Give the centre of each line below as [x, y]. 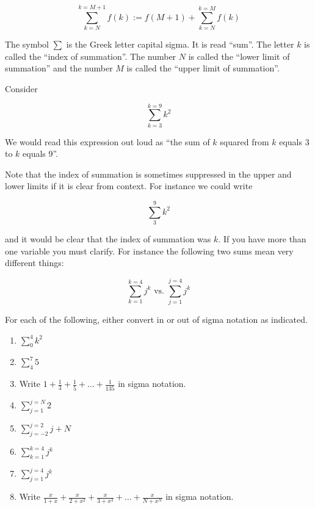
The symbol [27, 44]
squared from [244, 141]
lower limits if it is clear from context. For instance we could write [129, 186]
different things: [34, 263]
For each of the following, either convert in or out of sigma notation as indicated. [156, 319]
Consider [21, 88]
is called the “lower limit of [239, 56]
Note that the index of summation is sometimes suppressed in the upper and [148, 174]
